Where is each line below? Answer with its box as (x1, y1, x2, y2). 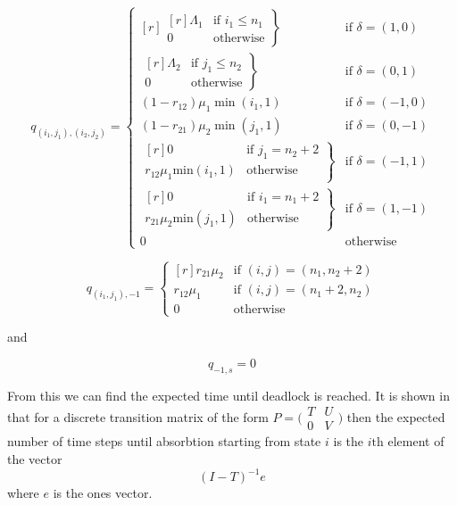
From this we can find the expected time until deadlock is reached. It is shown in (7, 385, 450, 404)
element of (387, 432, 445, 451)
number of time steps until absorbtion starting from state (7, 432, 321, 451)
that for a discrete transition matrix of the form (7, 407, 269, 426)
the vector (7, 450, 62, 468)
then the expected (346, 407, 445, 426)
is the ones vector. (53, 484, 153, 502)
